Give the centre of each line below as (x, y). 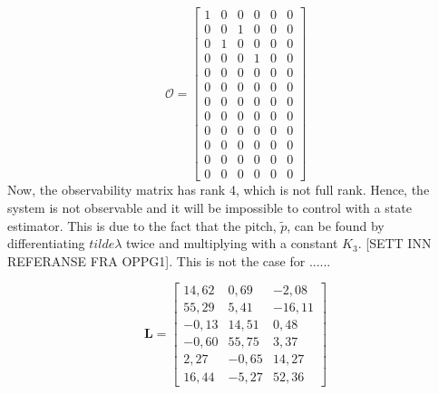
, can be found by (336, 225)
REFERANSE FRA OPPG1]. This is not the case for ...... (169, 260)
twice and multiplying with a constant (232, 243)
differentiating (46, 243)
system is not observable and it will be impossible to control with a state (210, 207)
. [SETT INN (395, 243)
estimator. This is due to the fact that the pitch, (142, 225)
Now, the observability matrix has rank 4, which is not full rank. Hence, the (219, 190)
